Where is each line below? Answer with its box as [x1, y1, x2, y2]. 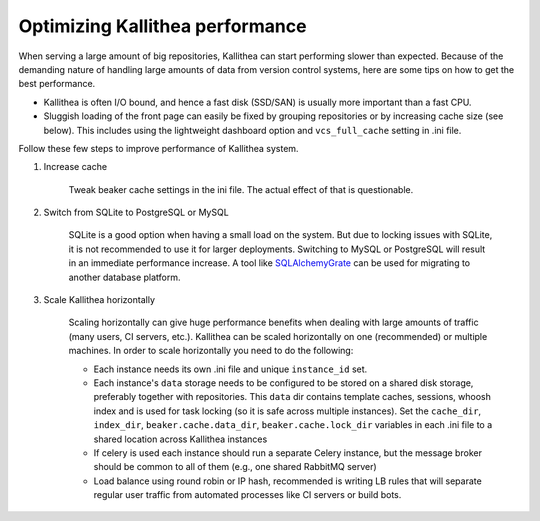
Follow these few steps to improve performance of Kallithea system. [18, 142, 299, 154]
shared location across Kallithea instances [93, 433, 268, 445]
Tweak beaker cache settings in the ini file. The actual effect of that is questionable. [68, 183, 414, 195]
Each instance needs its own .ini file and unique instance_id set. [93, 363, 368, 375]
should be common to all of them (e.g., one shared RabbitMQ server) [93, 461, 377, 473]
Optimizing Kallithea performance [18, 15, 307, 37]
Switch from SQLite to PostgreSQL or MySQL [43, 206, 229, 219]
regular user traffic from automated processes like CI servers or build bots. [93, 489, 402, 501]
